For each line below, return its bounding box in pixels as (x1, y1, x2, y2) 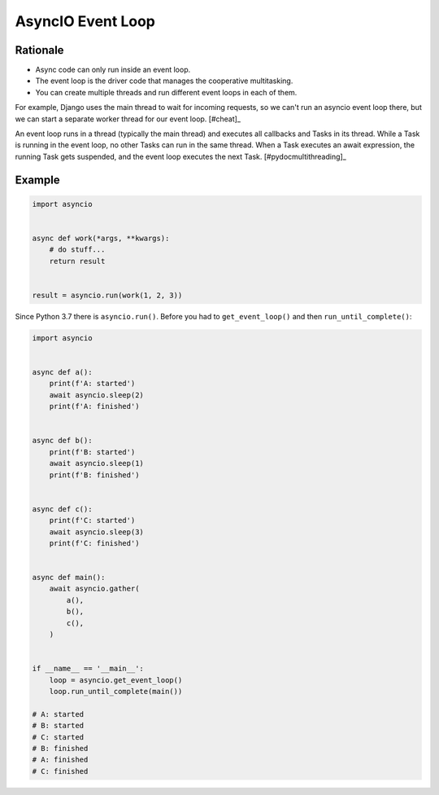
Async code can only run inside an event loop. (35, 65, 191, 75)
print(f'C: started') (49, 516, 136, 525)
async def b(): (32, 436, 93, 446)
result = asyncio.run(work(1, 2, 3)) (32, 290, 183, 300)
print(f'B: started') (49, 447, 136, 456)
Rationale (15, 43, 64, 57)
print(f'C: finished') (49, 538, 140, 547)
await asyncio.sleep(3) (49, 527, 144, 537)
